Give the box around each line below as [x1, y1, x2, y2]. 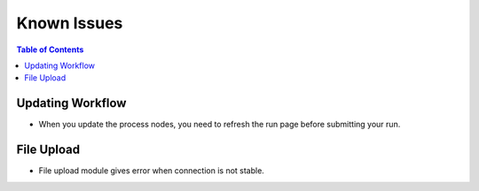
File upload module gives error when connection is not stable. [38, 165, 265, 176]
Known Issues [16, 13, 123, 33]
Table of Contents [16, 44, 84, 55]
